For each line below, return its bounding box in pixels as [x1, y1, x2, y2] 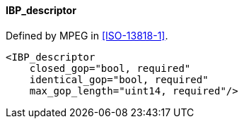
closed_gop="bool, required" [29, 62, 191, 74]
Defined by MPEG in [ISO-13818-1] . [6, 29, 168, 42]
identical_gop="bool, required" [29, 73, 209, 85]
